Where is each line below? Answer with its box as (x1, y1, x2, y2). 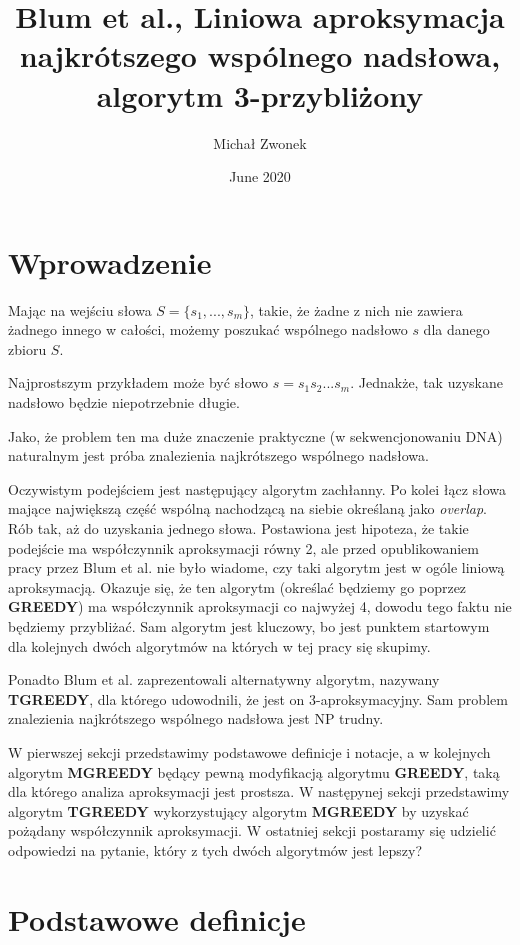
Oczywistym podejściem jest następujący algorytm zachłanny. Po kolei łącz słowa (8, 478, 507, 499)
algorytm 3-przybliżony (96, 74, 424, 115)
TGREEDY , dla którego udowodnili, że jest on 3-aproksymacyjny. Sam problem (8, 688, 508, 709)
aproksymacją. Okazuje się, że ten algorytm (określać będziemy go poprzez (8, 576, 467, 597)
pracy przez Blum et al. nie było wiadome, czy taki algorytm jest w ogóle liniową (8, 557, 505, 578)
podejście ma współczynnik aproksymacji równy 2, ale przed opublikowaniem (8, 537, 479, 558)
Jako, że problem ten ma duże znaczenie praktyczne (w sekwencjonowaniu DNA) (8, 425, 503, 446)
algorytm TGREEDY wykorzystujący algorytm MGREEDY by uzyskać (8, 800, 469, 821)
